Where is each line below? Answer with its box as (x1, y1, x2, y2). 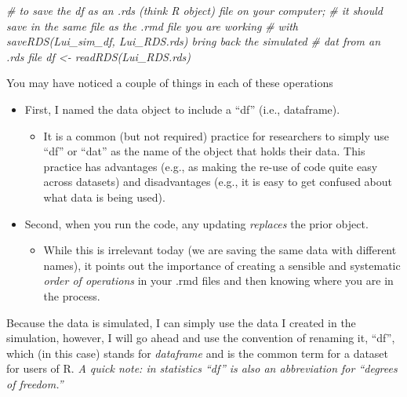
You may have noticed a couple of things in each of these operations (6, 75, 333, 91)
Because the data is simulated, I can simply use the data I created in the (6, 314, 356, 330)
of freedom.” (6, 375, 64, 392)
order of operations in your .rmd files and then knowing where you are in (43, 272, 394, 289)
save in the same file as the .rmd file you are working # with (6, 17, 299, 34)
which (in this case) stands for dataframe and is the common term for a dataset (6, 344, 389, 361)
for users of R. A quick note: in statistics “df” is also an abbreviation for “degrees (6, 360, 398, 377)
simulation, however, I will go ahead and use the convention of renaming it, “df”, (6, 330, 395, 346)
